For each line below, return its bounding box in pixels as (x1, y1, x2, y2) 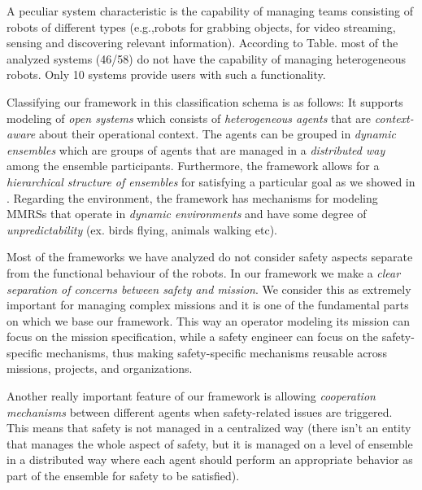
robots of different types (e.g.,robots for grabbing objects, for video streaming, (7, 18, 396, 35)
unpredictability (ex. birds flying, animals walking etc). (7, 221, 277, 238)
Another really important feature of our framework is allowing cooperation (7, 387, 376, 405)
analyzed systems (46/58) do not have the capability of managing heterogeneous (7, 50, 407, 67)
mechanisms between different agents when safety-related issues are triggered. (7, 403, 393, 420)
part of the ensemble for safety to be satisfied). (7, 467, 240, 484)
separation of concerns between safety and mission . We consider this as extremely (7, 280, 411, 297)
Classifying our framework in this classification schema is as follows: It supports (7, 93, 403, 110)
